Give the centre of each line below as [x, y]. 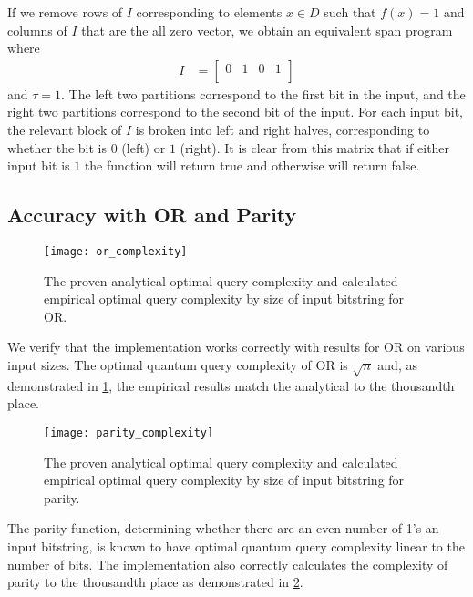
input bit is [39, 165]
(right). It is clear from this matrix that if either [315, 147]
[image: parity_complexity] [129, 432]
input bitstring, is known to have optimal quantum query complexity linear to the [236, 546]
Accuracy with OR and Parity [152, 215]
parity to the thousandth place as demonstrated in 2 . [155, 582]
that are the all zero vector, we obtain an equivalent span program [267, 30]
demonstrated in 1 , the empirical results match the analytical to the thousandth [231, 385]
